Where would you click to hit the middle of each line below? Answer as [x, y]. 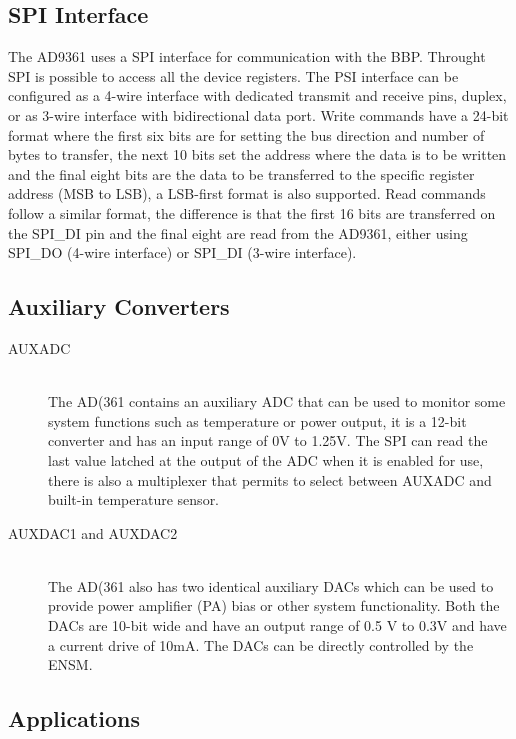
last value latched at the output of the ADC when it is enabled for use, [266, 459]
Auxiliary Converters [119, 306]
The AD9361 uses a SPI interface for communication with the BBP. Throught [247, 56]
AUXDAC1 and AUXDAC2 [93, 532]
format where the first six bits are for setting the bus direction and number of [246, 134]
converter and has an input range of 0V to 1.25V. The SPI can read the [268, 440]
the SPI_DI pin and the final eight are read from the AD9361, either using [238, 232]
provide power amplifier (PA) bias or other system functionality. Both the [274, 605]
